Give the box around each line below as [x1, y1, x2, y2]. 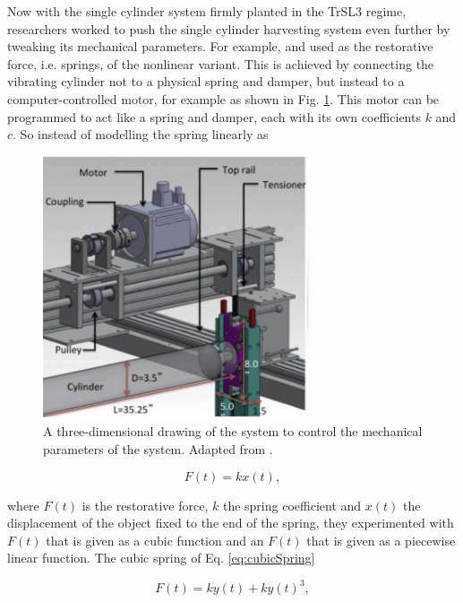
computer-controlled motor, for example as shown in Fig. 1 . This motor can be [7, 89, 440, 108]
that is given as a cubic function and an [46, 530, 264, 549]
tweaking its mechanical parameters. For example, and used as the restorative [7, 37, 433, 56]
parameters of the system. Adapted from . [43, 440, 273, 458]
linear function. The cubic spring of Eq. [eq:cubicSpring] [7, 548, 315, 567]
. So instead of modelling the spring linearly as [13, 125, 269, 144]
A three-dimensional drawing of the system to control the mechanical [43, 422, 423, 441]
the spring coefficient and [222, 495, 362, 514]
